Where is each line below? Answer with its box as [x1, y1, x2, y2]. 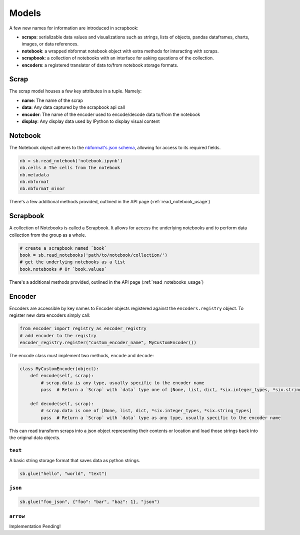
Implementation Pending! [9, 523, 61, 529]
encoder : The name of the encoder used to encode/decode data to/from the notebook [21, 111, 200, 117]
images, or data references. [21, 41, 79, 47]
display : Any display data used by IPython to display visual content [21, 118, 160, 124]
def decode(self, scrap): [30, 401, 94, 407]
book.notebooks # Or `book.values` [19, 266, 107, 272]
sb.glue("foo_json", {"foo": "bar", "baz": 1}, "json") [19, 499, 160, 505]
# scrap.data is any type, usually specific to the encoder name [40, 380, 204, 386]
